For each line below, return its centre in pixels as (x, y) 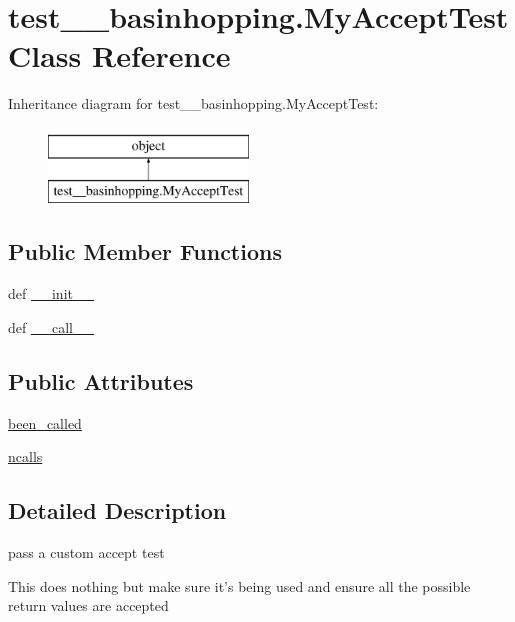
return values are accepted (88, 605)
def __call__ (51, 326)
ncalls (25, 456)
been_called (45, 422)
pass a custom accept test (86, 552)
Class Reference (119, 55)
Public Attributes (101, 380)
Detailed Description (117, 510)
